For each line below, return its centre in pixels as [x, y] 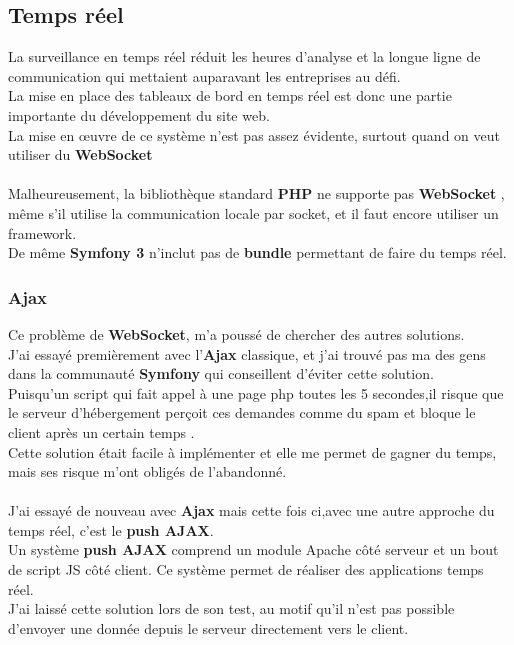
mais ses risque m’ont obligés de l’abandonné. [147, 471]
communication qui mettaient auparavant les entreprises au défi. [204, 75]
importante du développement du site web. [139, 114]
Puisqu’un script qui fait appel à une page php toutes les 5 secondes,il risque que [256, 392]
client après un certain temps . [101, 431]
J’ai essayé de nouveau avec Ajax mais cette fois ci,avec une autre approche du [251, 510]
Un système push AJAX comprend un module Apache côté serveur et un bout [253, 549]
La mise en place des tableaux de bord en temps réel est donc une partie [230, 95]
